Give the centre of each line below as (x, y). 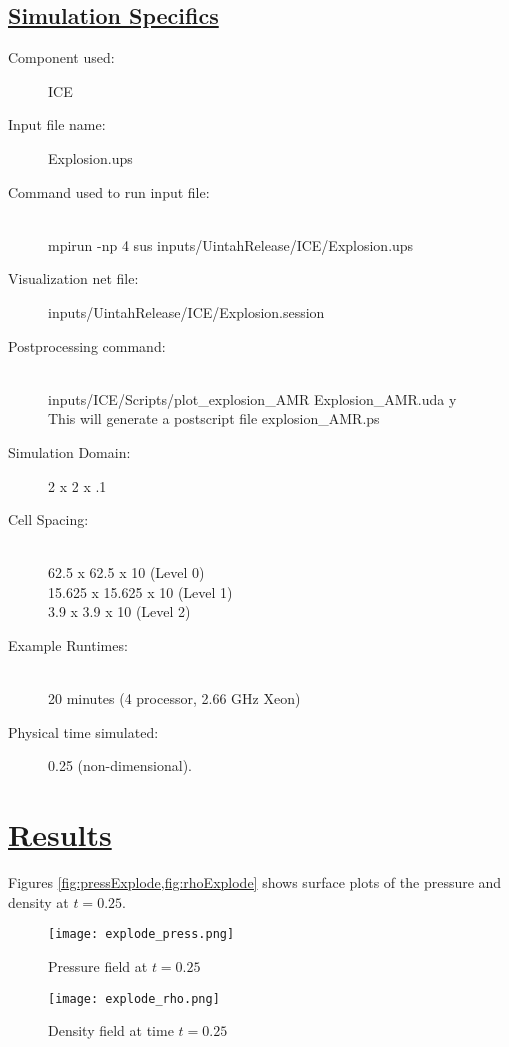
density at (38, 901)
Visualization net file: (73, 278)
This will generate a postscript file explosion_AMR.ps (214, 418)
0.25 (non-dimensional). (120, 765)
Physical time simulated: (83, 731)
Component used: (61, 57)
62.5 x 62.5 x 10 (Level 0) (126, 572)
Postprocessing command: (87, 345)
